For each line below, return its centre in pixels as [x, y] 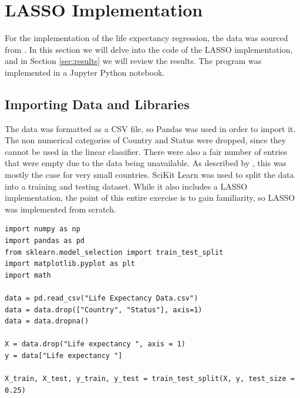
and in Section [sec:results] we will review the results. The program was [133, 61]
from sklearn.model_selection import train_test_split [114, 252]
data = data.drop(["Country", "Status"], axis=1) [104, 310]
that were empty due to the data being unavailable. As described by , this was [146, 163]
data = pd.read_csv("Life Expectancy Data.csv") [102, 298]
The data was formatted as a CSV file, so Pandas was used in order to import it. [150, 128]
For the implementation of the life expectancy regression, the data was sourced [146, 38]
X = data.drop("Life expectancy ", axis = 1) [95, 344]
